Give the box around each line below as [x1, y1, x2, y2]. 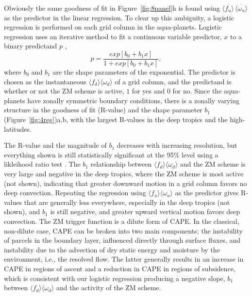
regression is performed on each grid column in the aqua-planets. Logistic [4, 22, 222, 32]
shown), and [4, 206, 40, 217]
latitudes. [4, 124, 32, 134]
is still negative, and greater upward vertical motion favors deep [50, 206, 240, 217]
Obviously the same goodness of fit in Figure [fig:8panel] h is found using [4, 3, 220, 13]
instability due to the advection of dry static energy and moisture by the [4, 244, 220, 254]
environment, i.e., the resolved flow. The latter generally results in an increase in [4, 254, 244, 264]
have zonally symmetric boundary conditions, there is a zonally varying [27, 95, 240, 105]
